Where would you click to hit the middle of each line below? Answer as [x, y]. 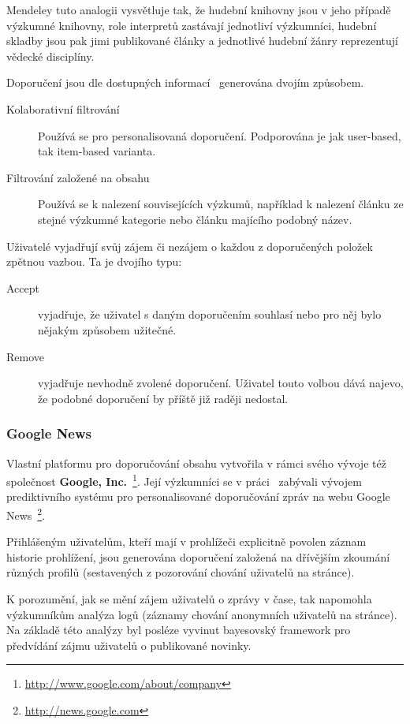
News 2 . [26, 513]
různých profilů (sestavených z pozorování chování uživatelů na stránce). [181, 572]
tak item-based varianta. [97, 151]
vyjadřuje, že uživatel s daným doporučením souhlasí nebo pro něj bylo [210, 314]
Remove [26, 356]
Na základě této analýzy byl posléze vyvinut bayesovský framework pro [179, 630]
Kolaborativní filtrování [63, 108]
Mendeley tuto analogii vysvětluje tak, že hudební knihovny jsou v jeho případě [199, 9]
